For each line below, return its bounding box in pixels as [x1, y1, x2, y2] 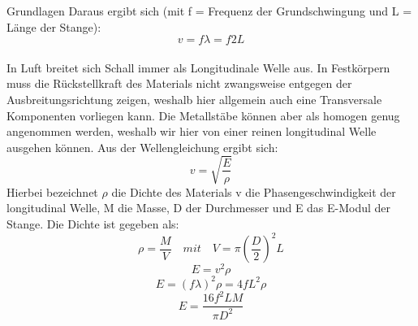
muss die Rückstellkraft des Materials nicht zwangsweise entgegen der [6, 75, 352, 92]
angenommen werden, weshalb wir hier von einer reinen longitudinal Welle [6, 123, 377, 140]
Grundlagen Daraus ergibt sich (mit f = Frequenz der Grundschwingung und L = [6, 2, 412, 19]
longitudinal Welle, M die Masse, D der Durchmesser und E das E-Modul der [6, 199, 391, 216]
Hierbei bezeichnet [6, 183, 98, 200]
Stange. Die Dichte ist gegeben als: [6, 215, 179, 233]
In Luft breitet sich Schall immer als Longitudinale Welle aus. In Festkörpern [6, 59, 390, 76]
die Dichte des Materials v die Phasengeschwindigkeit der [111, 183, 396, 200]
